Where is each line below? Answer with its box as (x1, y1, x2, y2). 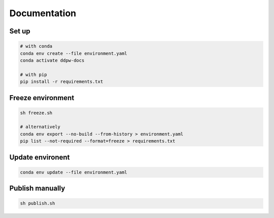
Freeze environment (9, 94, 75, 102)
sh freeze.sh (20, 110, 53, 116)
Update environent (9, 153, 70, 161)
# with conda (20, 43, 53, 49)
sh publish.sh (20, 200, 55, 206)
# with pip (20, 71, 47, 77)
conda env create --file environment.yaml (20, 51, 127, 56)
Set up (9, 27, 30, 35)
